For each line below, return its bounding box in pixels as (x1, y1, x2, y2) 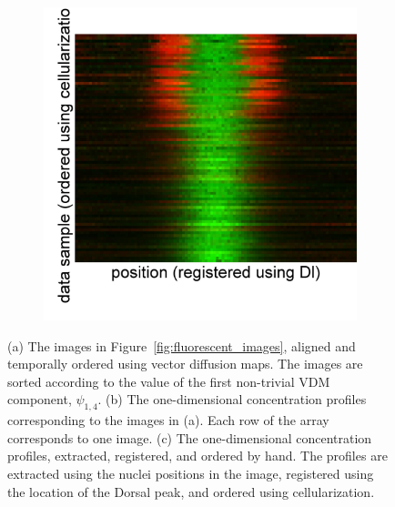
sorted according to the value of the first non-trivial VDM (7, 371, 330, 390)
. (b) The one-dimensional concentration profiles (97, 390, 367, 409)
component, (7, 390, 72, 409)
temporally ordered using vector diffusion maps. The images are (7, 354, 363, 373)
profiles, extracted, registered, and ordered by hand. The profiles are (7, 446, 388, 465)
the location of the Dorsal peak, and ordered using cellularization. (7, 482, 375, 501)
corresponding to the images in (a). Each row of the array (7, 411, 329, 430)
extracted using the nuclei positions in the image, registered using (7, 463, 374, 482)
